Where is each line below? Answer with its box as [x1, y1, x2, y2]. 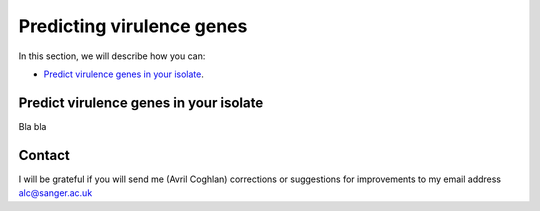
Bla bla [18, 120, 47, 132]
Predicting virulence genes [18, 15, 248, 37]
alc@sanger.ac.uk [18, 187, 93, 199]
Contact [18, 146, 70, 164]
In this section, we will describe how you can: [18, 50, 206, 62]
